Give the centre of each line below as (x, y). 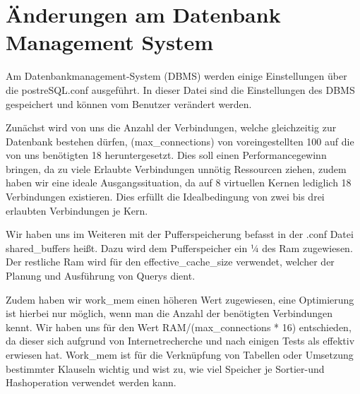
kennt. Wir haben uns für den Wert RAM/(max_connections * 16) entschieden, (179, 327)
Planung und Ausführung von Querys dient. (101, 276)
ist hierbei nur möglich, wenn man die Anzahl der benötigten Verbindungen (169, 313)
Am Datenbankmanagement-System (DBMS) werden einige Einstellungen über (176, 76)
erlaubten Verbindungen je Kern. (77, 210)
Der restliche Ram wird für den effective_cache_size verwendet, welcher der (170, 262)
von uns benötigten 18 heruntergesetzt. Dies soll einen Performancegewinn (166, 155)
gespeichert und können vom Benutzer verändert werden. (129, 103)
